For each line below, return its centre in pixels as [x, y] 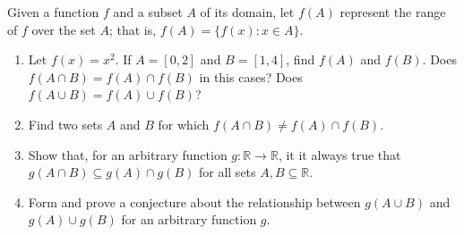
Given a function [53, 12]
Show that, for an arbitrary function [128, 154]
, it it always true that [339, 154]
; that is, [133, 29]
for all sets [227, 172]
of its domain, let [247, 12]
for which [184, 124]
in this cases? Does [251, 76]
